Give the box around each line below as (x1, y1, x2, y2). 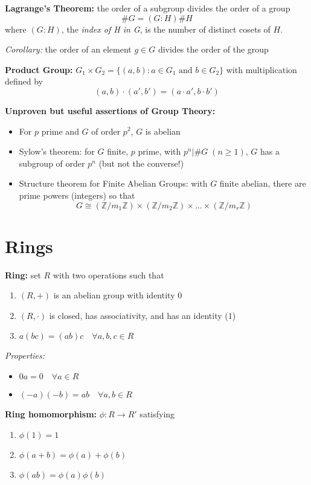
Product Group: (5, 63, 73, 75)
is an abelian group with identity (53, 289, 175, 301)
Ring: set (5, 268, 41, 281)
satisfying (139, 408, 175, 420)
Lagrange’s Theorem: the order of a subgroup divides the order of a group (5, 2, 290, 14)
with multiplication (226, 63, 297, 75)
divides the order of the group (158, 43, 269, 56)
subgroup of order (19, 156, 85, 169)
